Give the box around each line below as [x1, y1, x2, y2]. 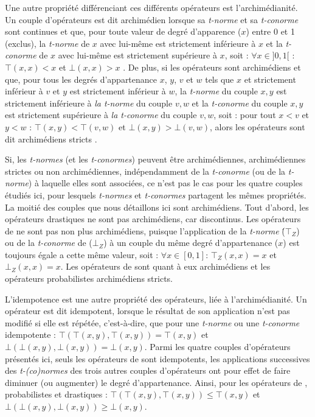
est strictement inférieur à [69, 85, 166, 97]
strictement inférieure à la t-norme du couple [5, 96, 173, 109]
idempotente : [5, 328, 56, 341]
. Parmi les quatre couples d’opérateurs [144, 340, 291, 353]
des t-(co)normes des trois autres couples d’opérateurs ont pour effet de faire [5, 364, 291, 377]
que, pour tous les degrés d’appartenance [5, 72, 157, 85]
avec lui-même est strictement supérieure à [58, 49, 217, 61]
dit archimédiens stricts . [5, 132, 97, 145]
